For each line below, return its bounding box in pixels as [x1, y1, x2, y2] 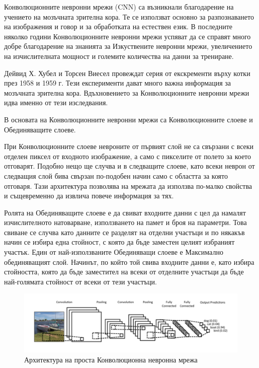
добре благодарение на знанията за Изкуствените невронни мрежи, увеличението [4, 41, 252, 51]
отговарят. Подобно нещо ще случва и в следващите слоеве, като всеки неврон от [4, 161, 255, 171]
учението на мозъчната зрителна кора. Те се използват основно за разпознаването [4, 11, 254, 22]
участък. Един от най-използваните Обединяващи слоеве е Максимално [4, 247, 223, 257]
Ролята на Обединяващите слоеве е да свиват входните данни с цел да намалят [4, 207, 246, 217]
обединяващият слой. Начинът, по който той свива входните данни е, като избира [4, 256, 254, 267]
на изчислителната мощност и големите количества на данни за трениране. [4, 50, 234, 61]
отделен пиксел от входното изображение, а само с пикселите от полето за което [4, 151, 251, 161]
